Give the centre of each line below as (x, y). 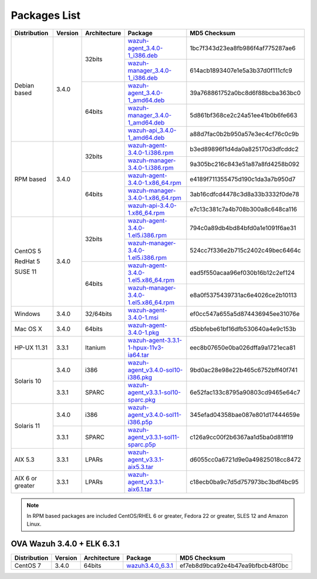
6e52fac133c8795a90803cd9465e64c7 (245, 392)
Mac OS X (28, 329)
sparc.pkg (141, 399)
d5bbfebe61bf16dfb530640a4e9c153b (243, 329)
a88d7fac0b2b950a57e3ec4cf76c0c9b (245, 134)
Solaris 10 (28, 381)
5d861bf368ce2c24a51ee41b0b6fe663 (244, 115)
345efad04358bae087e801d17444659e (245, 415)
